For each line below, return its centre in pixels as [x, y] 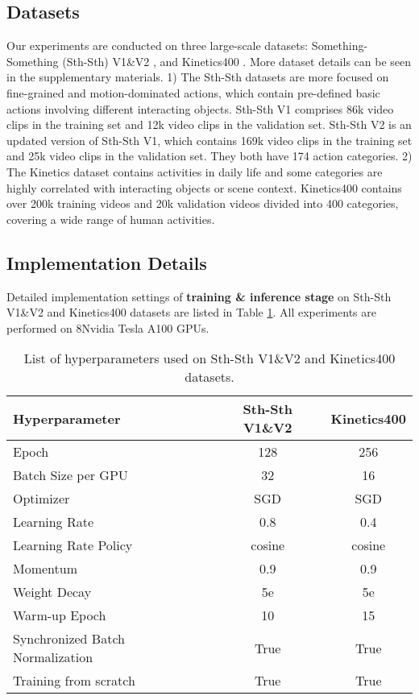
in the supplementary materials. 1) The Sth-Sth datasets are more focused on [198, 77]
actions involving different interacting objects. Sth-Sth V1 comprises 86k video [200, 108]
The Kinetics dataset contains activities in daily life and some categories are [195, 171]
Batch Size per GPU [71, 475]
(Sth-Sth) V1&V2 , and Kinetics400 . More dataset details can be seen [237, 61]
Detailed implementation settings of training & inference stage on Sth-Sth [199, 296]
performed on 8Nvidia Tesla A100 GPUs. [108, 327]
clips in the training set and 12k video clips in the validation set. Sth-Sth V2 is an [209, 124]
